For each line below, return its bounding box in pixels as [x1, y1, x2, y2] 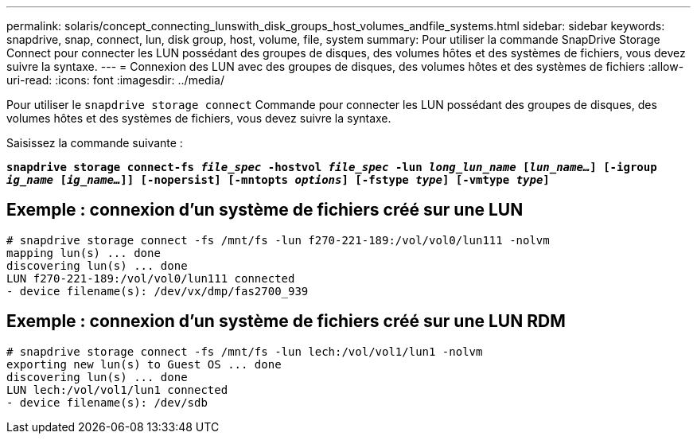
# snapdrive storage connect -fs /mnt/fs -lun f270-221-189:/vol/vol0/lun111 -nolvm [6, 233, 550, 247]
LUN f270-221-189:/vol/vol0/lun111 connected [6, 271, 295, 285]
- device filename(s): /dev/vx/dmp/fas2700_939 [6, 284, 309, 298]
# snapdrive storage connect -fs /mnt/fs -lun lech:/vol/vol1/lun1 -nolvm [6, 345, 483, 358]
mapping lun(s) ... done [6, 246, 161, 259]
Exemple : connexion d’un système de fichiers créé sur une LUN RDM [6, 311, 566, 332]
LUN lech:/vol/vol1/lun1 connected [6, 383, 228, 396]
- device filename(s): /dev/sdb [6, 395, 208, 409]
